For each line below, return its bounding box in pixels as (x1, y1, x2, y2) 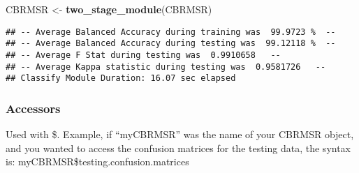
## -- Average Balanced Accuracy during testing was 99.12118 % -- (6, 38, 336, 49)
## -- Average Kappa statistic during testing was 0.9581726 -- (6, 61, 326, 72)
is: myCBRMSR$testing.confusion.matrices (6, 154, 189, 169)
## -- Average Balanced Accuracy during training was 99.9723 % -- (6, 27, 336, 37)
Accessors (6, 99, 61, 116)
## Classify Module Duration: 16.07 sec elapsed (6, 73, 236, 84)
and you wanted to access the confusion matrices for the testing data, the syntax (6, 140, 351, 155)
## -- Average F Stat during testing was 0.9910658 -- (6, 50, 281, 60)
